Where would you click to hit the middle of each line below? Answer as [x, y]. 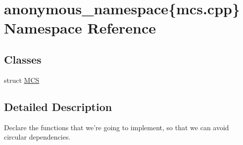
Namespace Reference [80, 28]
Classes [23, 59]
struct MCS [22, 80]
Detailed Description [58, 106]
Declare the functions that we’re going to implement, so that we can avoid [117, 127]
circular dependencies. [37, 137]
